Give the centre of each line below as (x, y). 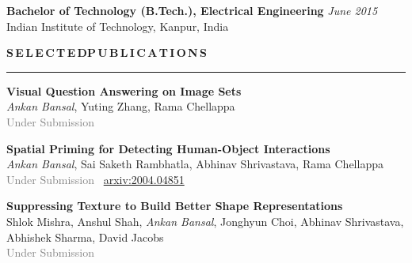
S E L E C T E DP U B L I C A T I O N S (107, 53)
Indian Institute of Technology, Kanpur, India (118, 26)
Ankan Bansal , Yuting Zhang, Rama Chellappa (121, 106)
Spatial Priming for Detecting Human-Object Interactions (168, 148)
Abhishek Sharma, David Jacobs (85, 237)
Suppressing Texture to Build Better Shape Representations (175, 206)
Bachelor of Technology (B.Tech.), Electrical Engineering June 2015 (192, 10)
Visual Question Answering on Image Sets (124, 90)
